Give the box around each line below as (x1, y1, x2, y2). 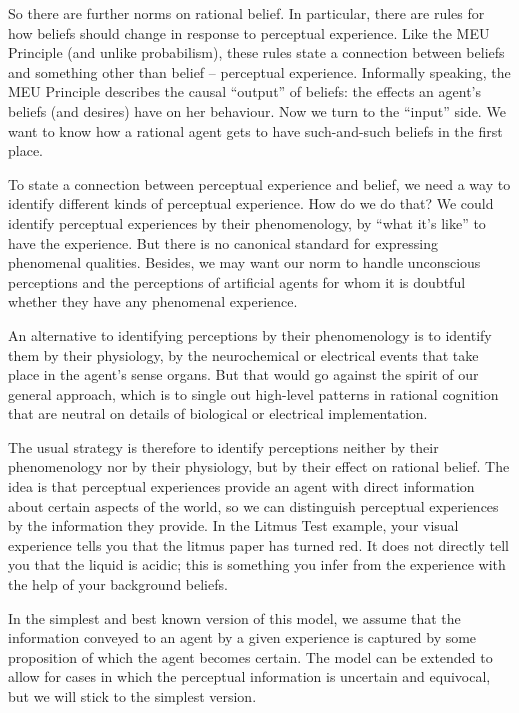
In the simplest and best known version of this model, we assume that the (8, 607, 461, 628)
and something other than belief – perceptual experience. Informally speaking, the (8, 61, 511, 82)
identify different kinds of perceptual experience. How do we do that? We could (8, 193, 494, 214)
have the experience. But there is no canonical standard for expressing (8, 232, 439, 253)
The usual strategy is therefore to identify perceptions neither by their (8, 436, 439, 457)
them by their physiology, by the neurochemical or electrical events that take (8, 344, 479, 365)
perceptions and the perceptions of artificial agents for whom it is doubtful (8, 271, 466, 292)
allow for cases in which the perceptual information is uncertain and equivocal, (8, 666, 491, 687)
